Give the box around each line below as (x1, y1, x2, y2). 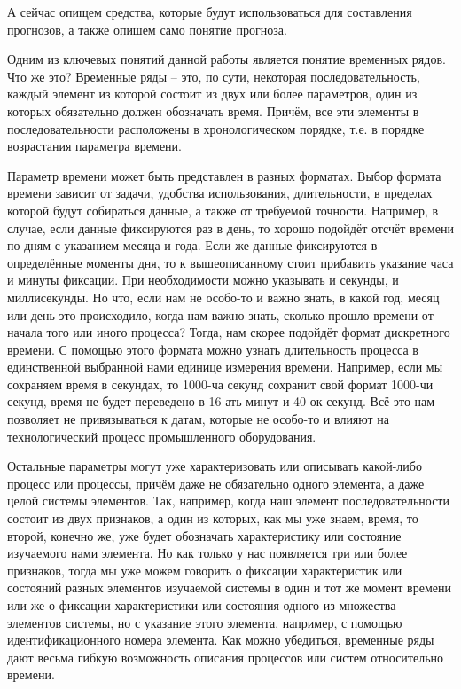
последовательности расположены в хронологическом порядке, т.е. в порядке (7, 119, 425, 137)
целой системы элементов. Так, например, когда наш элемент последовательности (7, 491, 449, 510)
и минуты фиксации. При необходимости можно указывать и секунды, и (7, 270, 399, 289)
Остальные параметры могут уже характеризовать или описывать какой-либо (7, 457, 422, 475)
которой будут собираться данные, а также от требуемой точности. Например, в (7, 200, 439, 219)
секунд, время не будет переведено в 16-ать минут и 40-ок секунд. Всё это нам (7, 392, 435, 411)
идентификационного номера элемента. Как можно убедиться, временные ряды (7, 630, 434, 649)
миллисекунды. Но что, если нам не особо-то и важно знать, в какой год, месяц (7, 287, 440, 306)
